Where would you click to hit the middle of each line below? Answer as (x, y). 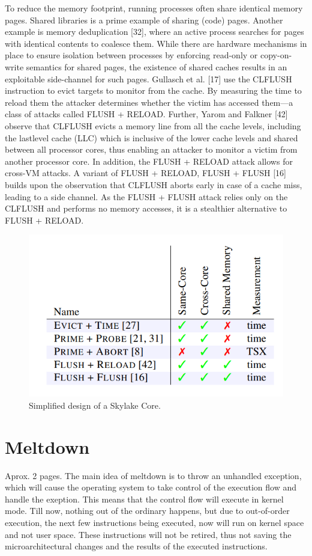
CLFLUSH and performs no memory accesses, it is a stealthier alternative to (146, 208)
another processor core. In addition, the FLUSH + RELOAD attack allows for (149, 161)
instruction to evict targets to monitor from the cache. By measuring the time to (153, 90)
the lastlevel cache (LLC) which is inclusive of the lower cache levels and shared (151, 137)
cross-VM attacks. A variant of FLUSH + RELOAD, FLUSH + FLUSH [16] (145, 173)
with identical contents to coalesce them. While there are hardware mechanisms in (156, 43)
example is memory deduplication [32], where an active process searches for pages (154, 32)
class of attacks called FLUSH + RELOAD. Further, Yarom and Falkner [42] (146, 114)
